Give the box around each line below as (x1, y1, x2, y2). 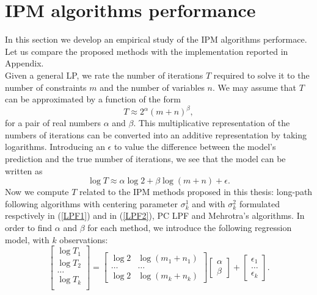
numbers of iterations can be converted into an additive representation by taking (5, 128, 307, 141)
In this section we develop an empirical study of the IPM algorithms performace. (5, 33, 307, 46)
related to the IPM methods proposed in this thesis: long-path (79, 185, 313, 198)
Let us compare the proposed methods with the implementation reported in (5, 44, 288, 57)
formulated (239, 197, 280, 210)
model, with (5, 233, 49, 246)
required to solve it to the (213, 68, 310, 81)
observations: (59, 233, 108, 246)
